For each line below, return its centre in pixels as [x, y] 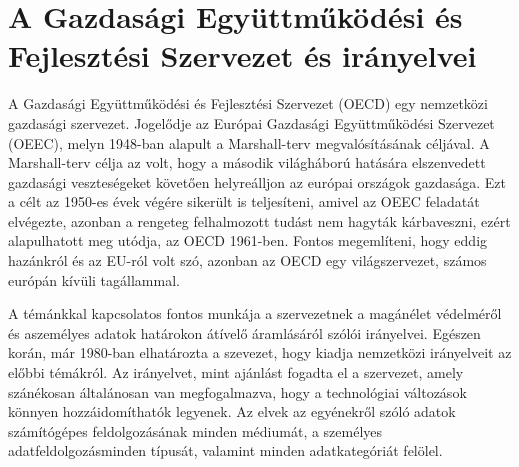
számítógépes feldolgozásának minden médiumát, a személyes [195, 430]
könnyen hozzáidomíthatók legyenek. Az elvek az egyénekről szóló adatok [232, 411]
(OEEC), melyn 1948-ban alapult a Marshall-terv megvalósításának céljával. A [249, 142]
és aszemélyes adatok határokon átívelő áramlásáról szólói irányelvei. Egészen [244, 332]
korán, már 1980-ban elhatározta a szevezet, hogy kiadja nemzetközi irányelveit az [260, 352]
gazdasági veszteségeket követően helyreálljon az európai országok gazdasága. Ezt [257, 181]
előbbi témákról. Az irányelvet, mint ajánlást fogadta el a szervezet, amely [236, 372]
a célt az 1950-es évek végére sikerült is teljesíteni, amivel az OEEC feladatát [244, 201]
